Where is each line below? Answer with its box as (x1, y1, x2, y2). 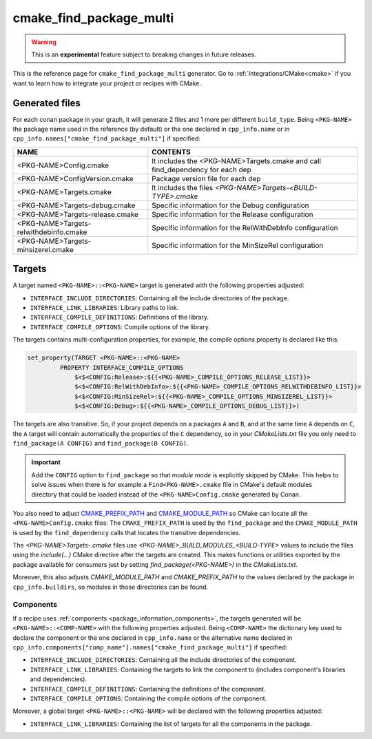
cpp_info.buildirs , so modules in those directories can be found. (12, 583, 209, 591)
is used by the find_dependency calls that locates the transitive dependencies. (12, 528, 241, 537)
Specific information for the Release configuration (152, 209, 313, 219)
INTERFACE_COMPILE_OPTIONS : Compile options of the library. (30, 322, 210, 331)
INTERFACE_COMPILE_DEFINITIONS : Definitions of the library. (30, 313, 209, 322)
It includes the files (152, 183, 214, 192)
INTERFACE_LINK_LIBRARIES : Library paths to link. (30, 304, 179, 312)
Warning (31, 38, 56, 46)
